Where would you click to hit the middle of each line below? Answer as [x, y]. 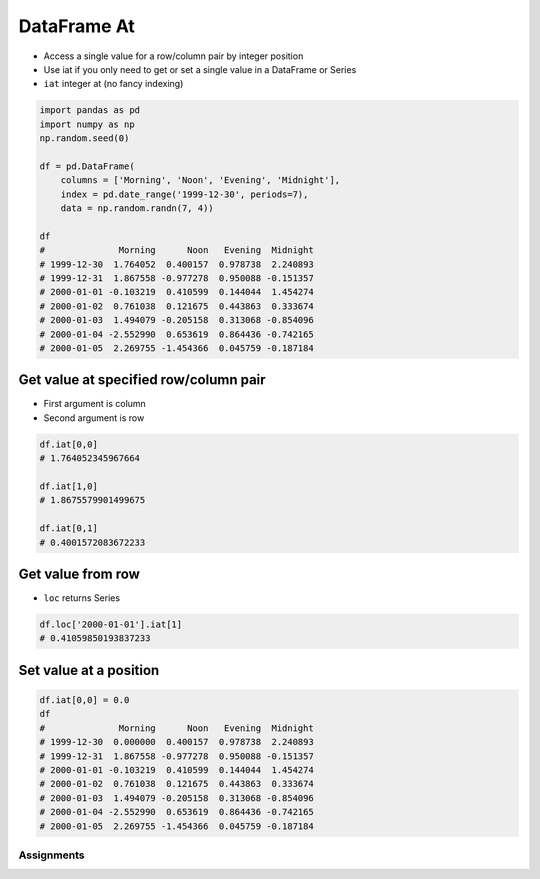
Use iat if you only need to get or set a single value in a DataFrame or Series [200, 69]
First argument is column [95, 404]
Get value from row [79, 573]
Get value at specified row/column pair [142, 380]
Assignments [51, 855]
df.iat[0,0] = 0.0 [84, 700]
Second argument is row [94, 417]
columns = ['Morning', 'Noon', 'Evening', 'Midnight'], [200, 180]
